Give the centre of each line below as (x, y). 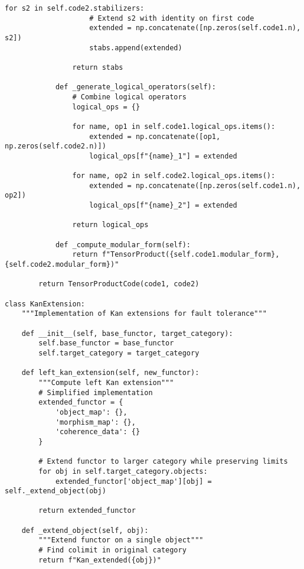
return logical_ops (110, 225)
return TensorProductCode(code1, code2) (119, 284)
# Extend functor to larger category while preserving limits (163, 462)
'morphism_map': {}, (95, 422)
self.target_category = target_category (119, 353)
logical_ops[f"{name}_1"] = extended (163, 156)
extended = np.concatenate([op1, (155, 136)
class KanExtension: (45, 304)
